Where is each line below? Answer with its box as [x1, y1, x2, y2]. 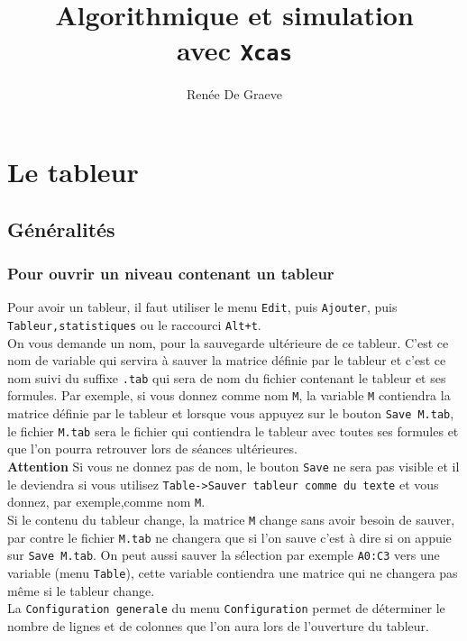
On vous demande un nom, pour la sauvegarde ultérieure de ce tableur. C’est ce [7, 333, 449, 352]
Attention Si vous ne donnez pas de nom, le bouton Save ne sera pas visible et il [7, 456, 460, 475]
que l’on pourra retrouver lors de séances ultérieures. [7, 439, 298, 458]
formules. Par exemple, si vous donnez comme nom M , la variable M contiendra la [7, 386, 451, 405]
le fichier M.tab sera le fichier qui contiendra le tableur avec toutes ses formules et [7, 421, 459, 440]
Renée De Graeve [187, 85, 282, 104]
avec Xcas [177, 32, 292, 69]
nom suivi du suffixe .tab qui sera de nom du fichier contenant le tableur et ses [7, 368, 446, 387]
